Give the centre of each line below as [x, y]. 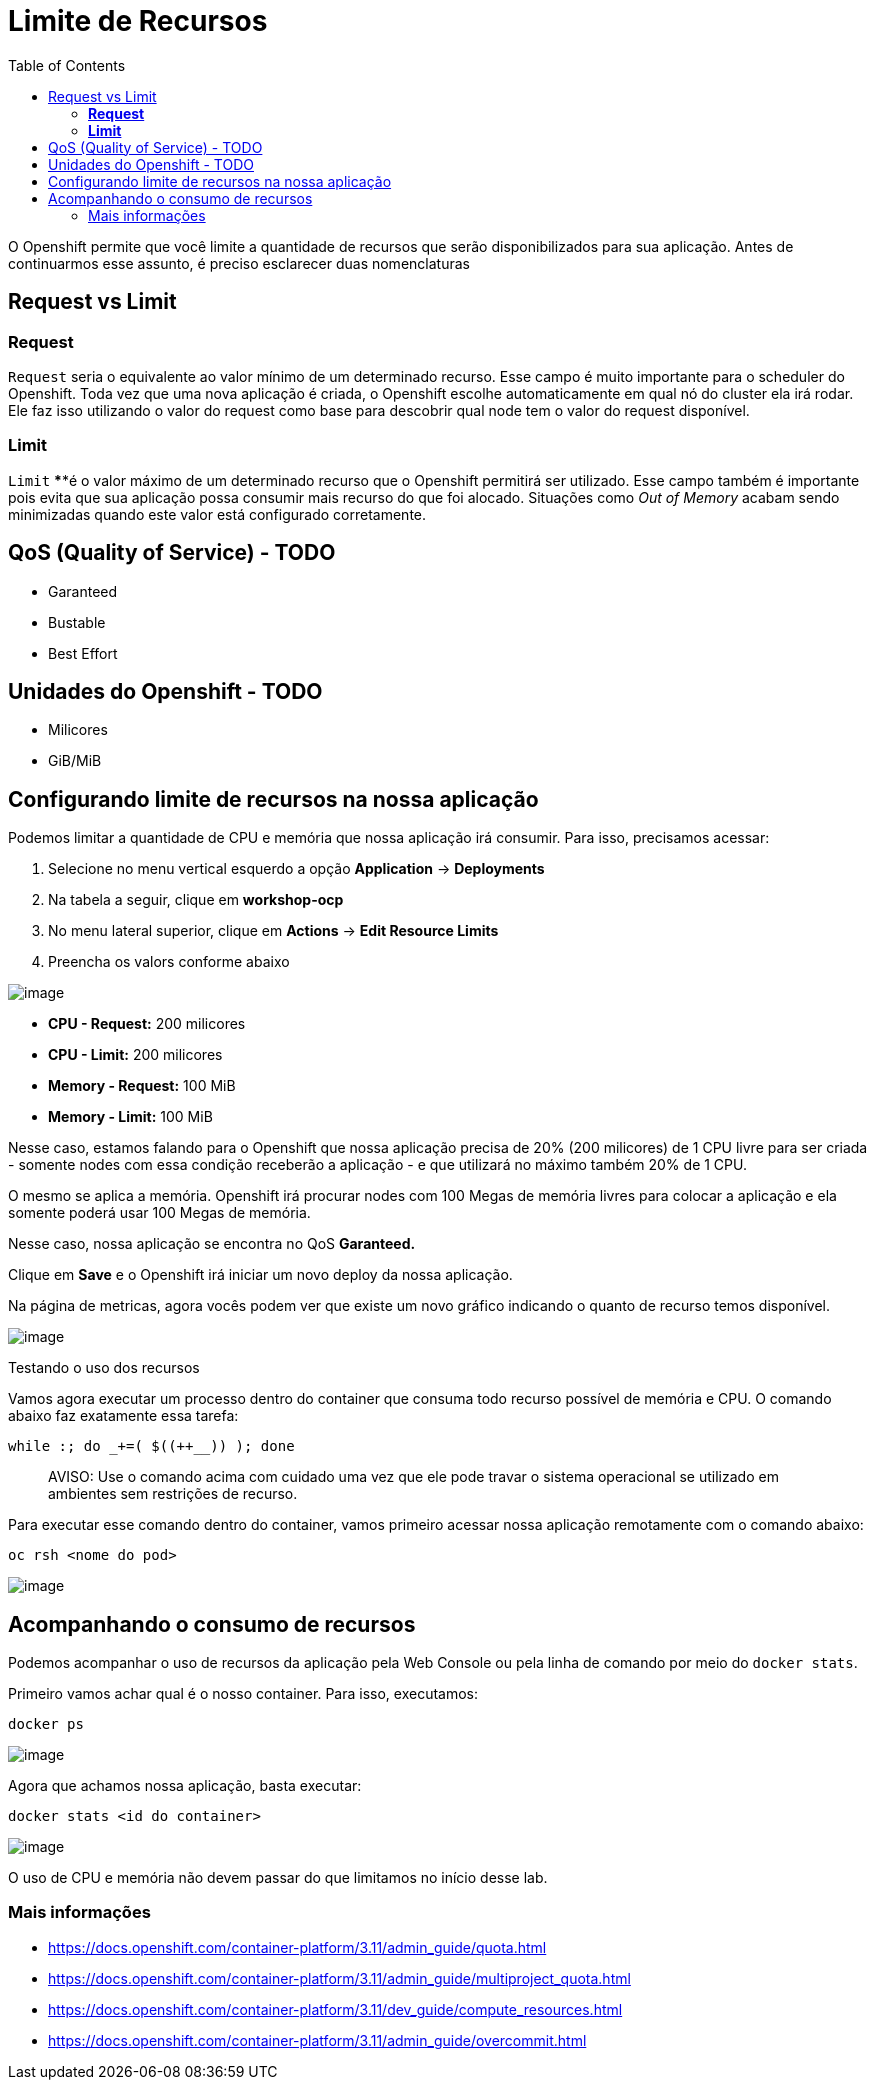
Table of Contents [67, 65]
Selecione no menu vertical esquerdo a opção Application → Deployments [296, 869]
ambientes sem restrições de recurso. [173, 1494]
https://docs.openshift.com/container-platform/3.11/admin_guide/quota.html [297, 1947]
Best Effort [83, 653]
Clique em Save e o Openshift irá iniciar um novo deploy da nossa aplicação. [260, 1275]
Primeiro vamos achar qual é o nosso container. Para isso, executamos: [243, 1694]
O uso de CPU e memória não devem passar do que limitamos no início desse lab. [278, 1878]
